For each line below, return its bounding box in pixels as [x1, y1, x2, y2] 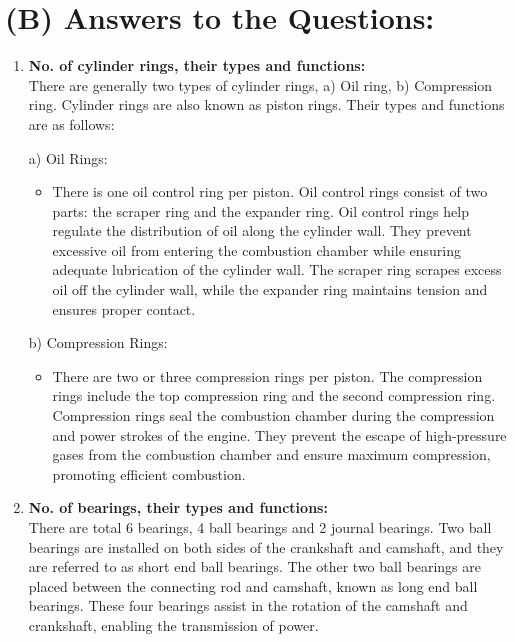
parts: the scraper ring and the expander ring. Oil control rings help [52, 200, 469, 221]
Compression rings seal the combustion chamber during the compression [52, 405, 495, 426]
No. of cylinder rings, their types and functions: [28, 55, 366, 76]
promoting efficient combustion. [52, 463, 246, 484]
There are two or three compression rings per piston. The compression [52, 365, 483, 386]
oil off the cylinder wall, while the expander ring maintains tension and [52, 279, 488, 300]
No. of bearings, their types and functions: [28, 497, 328, 518]
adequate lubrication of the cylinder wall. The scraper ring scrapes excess [52, 259, 502, 280]
